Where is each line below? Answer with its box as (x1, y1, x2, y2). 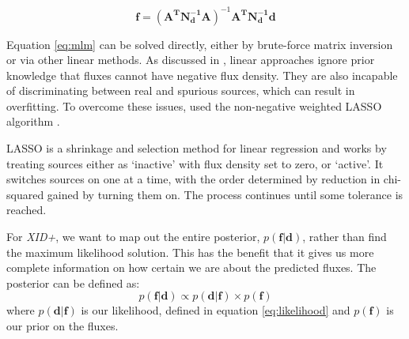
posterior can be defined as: (6, 274, 140, 291)
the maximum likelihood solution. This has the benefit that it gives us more (6, 243, 374, 260)
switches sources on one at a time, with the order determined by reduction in (6, 171, 381, 187)
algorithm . (6, 113, 60, 130)
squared (6, 186, 44, 202)
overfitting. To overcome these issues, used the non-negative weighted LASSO (6, 97, 382, 114)
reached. (6, 202, 47, 218)
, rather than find (302, 228, 387, 245)
